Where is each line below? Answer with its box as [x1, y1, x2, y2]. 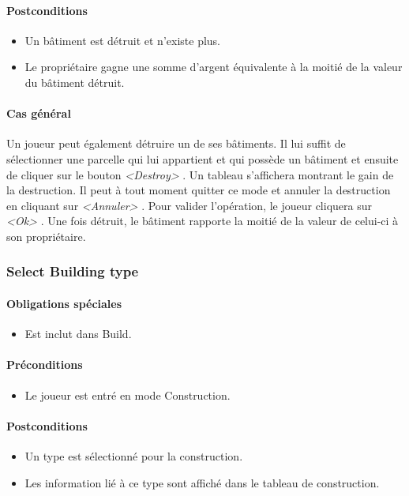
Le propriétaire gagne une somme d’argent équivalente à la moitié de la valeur [24, 58, 403, 75]
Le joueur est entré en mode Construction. [24, 386, 231, 403]
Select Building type [6, 261, 139, 281]
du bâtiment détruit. [24, 73, 125, 90]
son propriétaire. [6, 227, 86, 244]
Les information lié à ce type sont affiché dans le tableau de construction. [24, 474, 380, 490]
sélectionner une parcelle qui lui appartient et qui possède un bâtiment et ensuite [6, 150, 399, 167]
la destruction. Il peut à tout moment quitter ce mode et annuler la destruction [6, 182, 391, 198]
